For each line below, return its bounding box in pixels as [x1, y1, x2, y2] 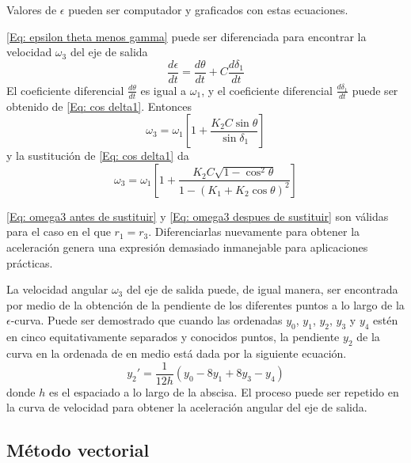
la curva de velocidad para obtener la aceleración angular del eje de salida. [6, 399, 367, 416]
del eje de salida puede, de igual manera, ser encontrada [126, 281, 398, 298]
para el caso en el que [6, 223, 111, 240]
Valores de [6, 2, 57, 17]
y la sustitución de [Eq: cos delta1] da [6, 147, 189, 164]
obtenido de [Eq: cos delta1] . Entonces [6, 97, 192, 114]
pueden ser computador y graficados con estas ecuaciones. [68, 2, 348, 17]
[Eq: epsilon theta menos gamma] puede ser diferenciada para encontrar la [6, 28, 367, 44]
